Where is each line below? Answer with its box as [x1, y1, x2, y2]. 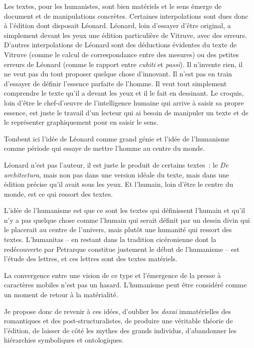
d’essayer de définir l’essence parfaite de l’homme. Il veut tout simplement [4, 78, 227, 88]
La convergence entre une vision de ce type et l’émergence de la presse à [4, 270, 221, 280]
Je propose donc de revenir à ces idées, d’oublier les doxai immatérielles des [4, 306, 231, 316]
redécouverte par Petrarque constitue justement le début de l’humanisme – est [4, 244, 240, 254]
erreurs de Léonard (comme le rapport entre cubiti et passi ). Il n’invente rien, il [4, 59, 243, 69]
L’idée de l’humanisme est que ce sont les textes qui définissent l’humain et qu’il [4, 205, 245, 215]
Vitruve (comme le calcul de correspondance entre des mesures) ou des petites [4, 49, 239, 59]
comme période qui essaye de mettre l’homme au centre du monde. [4, 143, 205, 153]
